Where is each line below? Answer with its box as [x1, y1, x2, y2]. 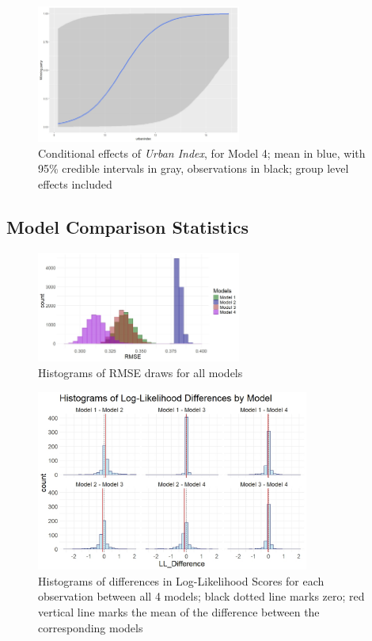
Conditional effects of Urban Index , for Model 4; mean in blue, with [38, 144, 366, 161]
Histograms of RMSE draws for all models [38, 364, 243, 380]
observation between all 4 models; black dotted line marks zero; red [38, 588, 365, 605]
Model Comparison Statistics [6, 214, 249, 238]
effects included [38, 175, 112, 192]
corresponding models [38, 619, 143, 635]
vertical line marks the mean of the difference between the [38, 603, 320, 620]
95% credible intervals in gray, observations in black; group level [38, 160, 349, 177]
